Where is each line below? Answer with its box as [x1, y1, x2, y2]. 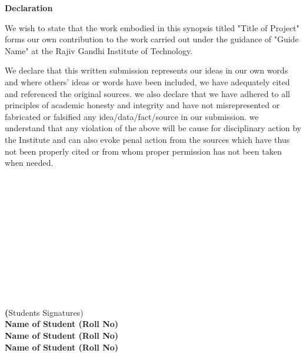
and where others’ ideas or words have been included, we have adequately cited [5, 75, 290, 88]
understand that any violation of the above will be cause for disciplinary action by [5, 122, 302, 134]
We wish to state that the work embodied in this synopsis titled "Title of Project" [5, 21, 300, 34]
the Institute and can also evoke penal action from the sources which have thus [5, 133, 290, 145]
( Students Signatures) [5, 306, 84, 318]
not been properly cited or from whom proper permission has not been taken [5, 145, 282, 157]
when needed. [5, 156, 54, 169]
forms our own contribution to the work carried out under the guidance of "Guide [5, 33, 299, 45]
